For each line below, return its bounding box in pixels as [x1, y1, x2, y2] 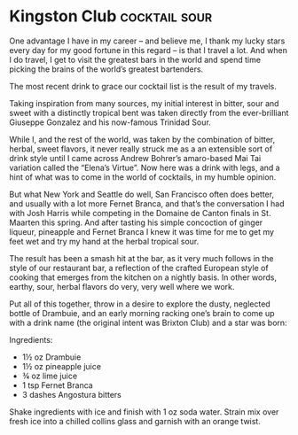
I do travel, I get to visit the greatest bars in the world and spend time [9, 54, 262, 65]
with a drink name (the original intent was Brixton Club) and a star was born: [9, 317, 287, 328]
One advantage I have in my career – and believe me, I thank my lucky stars [9, 35, 286, 46]
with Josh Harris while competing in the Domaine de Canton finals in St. [9, 207, 271, 218]
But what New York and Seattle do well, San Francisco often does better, [9, 189, 275, 199]
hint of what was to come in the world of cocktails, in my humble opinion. [9, 171, 277, 183]
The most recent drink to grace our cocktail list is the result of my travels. [9, 81, 277, 91]
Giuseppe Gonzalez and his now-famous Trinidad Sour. [9, 117, 211, 128]
